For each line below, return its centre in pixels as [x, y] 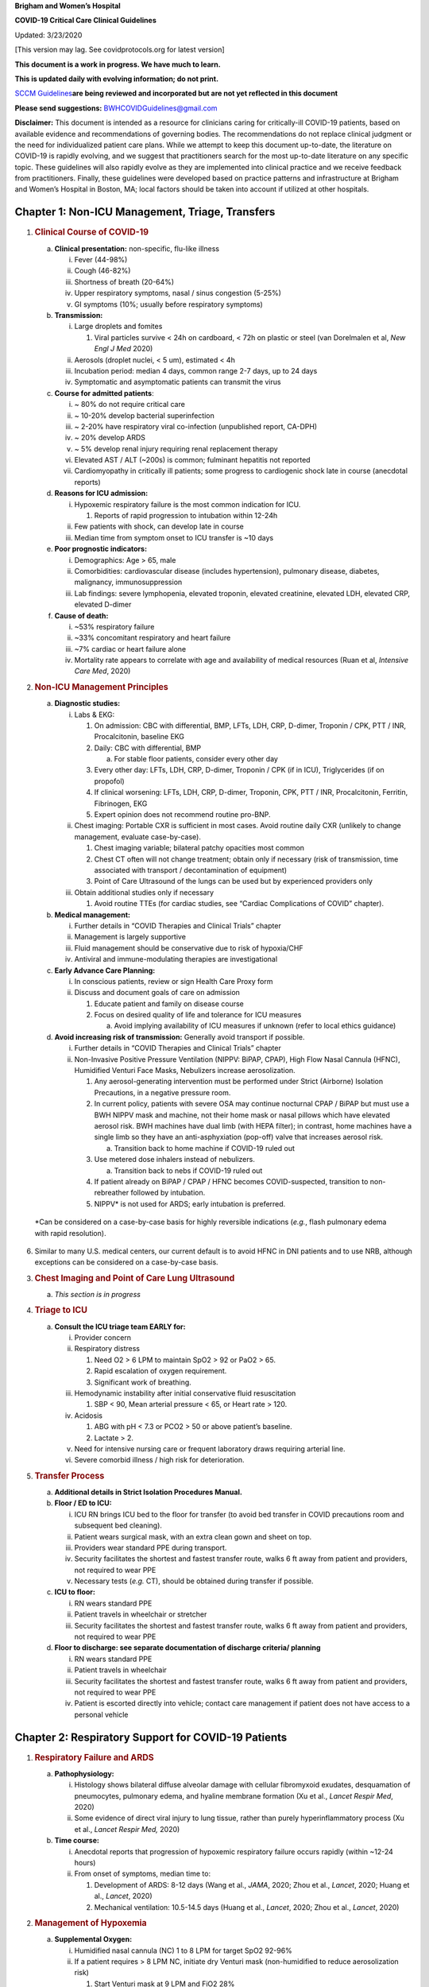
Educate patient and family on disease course [169, 1003]
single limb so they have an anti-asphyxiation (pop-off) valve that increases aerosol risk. [239, 1137]
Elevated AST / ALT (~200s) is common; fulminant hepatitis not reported [192, 460]
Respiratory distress [107, 1349]
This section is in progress [97, 1294]
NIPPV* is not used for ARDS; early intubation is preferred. [190, 1203]
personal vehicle [101, 1714]
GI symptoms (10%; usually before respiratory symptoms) [169, 304]
